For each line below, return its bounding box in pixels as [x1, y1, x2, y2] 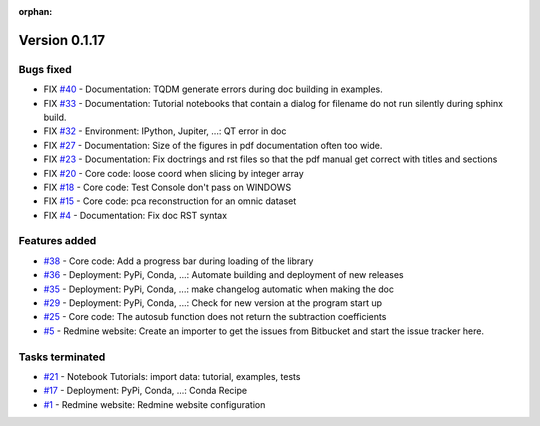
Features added [18, 234, 97, 248]
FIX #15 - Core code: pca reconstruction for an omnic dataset [43, 195, 297, 207]
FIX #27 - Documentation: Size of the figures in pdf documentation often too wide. [43, 139, 383, 151]
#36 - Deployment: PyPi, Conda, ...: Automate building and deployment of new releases [43, 269, 404, 281]
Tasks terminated [18, 350, 106, 364]
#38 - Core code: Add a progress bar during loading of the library [43, 255, 314, 267]
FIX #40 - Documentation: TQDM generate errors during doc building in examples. [43, 83, 384, 95]
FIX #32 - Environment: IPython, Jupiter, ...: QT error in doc [43, 125, 287, 137]
